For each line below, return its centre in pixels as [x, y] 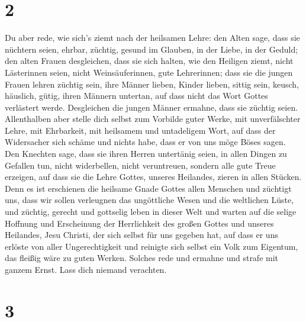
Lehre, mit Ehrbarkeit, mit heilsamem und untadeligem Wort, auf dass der [140, 130]
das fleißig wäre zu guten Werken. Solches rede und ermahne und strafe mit [142, 258]
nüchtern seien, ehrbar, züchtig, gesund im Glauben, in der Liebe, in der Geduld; [152, 49]
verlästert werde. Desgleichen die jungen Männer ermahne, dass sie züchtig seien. [152, 107]
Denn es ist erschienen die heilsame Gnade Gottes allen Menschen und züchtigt [148, 188]
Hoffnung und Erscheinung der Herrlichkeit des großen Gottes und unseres [139, 223]
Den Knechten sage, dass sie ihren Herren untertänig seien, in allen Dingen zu [146, 154]
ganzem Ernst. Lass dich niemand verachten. [86, 269]
